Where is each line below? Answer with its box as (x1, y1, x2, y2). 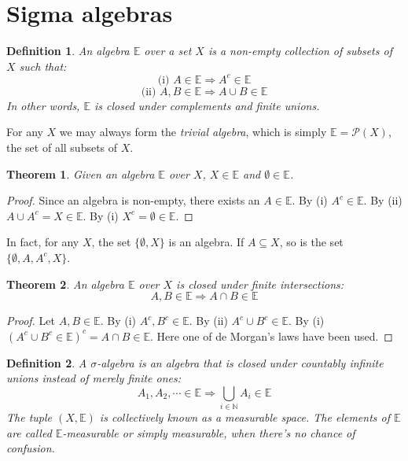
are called (6, 424, 52, 441)
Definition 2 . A (6, 354, 87, 371)
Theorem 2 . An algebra (6, 275, 124, 292)
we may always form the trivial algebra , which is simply (59, 124, 327, 140)
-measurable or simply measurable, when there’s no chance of (62, 424, 355, 441)
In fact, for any (6, 234, 79, 250)
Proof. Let (6, 312, 55, 329)
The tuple (6, 409, 52, 426)
